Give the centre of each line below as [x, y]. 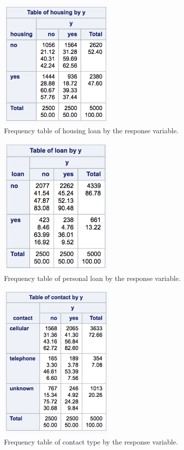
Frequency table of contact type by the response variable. [91, 441]
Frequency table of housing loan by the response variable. [91, 131]
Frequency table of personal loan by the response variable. [92, 278]
